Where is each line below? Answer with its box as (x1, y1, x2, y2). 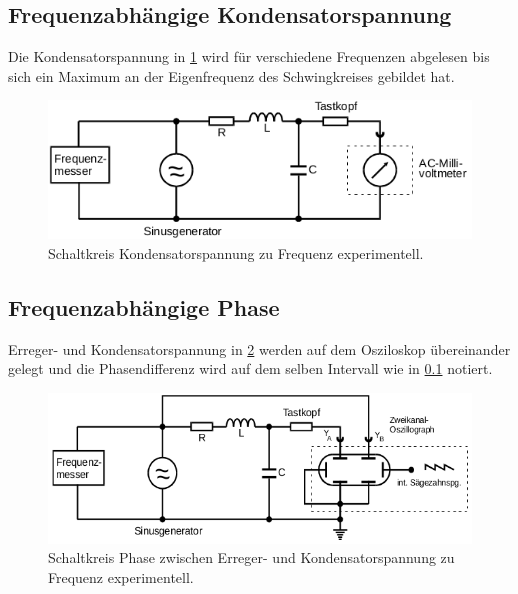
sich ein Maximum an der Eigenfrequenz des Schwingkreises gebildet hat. (8, 65, 455, 86)
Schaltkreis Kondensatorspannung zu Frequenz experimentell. (48, 242, 424, 263)
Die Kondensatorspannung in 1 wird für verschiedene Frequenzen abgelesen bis (8, 46, 490, 67)
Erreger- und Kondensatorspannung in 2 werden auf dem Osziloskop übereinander (8, 338, 511, 359)
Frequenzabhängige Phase (8, 291, 280, 322)
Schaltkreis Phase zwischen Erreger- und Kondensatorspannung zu (48, 547, 455, 568)
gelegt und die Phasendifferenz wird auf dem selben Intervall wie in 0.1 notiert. (8, 358, 493, 379)
